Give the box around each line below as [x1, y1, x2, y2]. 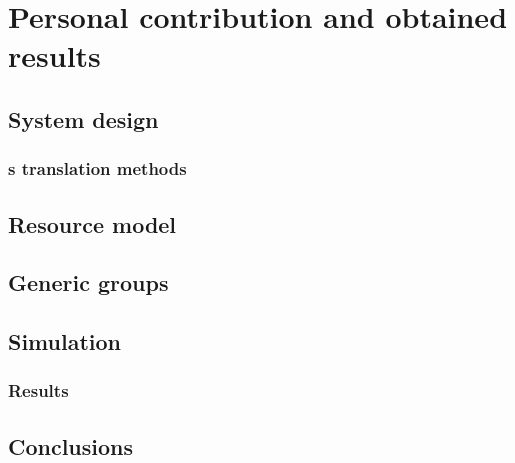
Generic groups [8, 267, 169, 298]
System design [8, 103, 159, 134]
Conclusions [8, 430, 134, 461]
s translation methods [8, 156, 187, 181]
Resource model [8, 208, 177, 239]
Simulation [8, 326, 122, 357]
